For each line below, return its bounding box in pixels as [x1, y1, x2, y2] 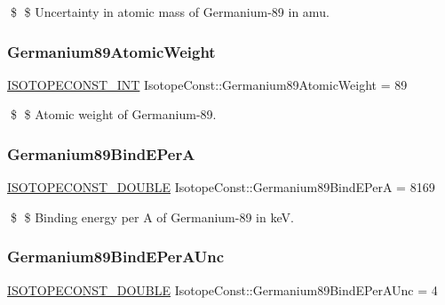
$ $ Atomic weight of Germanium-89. [10, 105, 217, 124]
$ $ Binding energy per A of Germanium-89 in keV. [10, 207, 294, 226]
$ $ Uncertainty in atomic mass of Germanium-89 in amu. [10, 3, 330, 20]
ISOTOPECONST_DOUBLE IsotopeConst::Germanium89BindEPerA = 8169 [7, 178, 435, 197]
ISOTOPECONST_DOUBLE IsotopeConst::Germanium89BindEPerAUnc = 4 [7, 280, 438, 299]
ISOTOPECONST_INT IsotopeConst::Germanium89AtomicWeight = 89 [7, 75, 408, 93]
